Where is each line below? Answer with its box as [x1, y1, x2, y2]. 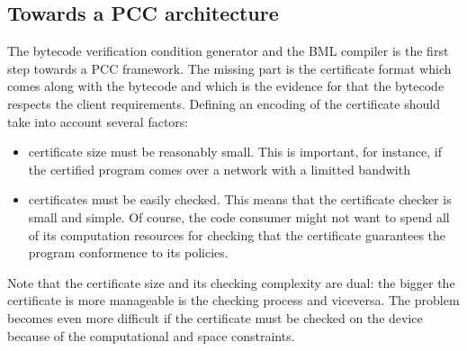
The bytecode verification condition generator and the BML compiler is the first [7, 41, 449, 60]
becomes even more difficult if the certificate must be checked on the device [7, 308, 423, 327]
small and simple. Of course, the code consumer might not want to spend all [28, 207, 450, 226]
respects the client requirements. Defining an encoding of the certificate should [7, 94, 440, 112]
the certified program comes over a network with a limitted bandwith [28, 159, 410, 178]
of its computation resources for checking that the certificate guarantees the [28, 225, 446, 244]
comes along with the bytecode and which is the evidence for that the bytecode [7, 76, 445, 95]
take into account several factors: [7, 112, 189, 130]
